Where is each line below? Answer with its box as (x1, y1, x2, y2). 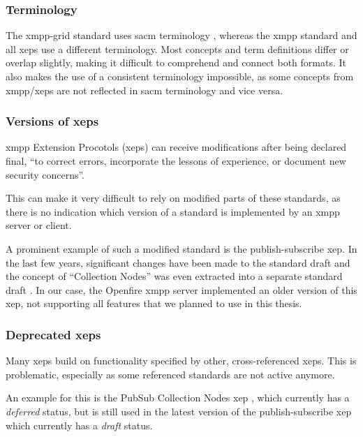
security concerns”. (6, 167, 84, 182)
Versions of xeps (6, 112, 99, 130)
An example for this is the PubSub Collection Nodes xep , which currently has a (6, 390, 350, 405)
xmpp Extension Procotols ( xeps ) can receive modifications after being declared (6, 140, 347, 154)
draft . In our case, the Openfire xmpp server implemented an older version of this (6, 282, 357, 297)
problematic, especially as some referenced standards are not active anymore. (6, 366, 335, 381)
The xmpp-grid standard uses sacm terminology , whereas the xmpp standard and (6, 28, 357, 43)
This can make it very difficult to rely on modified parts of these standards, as (6, 191, 341, 205)
